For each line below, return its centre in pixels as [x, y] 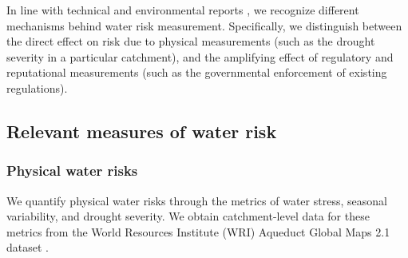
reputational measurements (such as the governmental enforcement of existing [197, 72]
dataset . [28, 247]
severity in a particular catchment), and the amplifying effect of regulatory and [200, 56]
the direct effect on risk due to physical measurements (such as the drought [191, 41]
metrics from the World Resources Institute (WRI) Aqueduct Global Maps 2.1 [198, 231]
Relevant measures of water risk [142, 131]
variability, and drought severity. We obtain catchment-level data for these [188, 216]
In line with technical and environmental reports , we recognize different [183, 10]
